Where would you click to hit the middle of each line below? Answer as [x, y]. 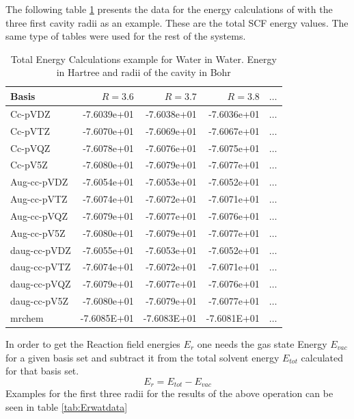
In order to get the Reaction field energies [93, 344]
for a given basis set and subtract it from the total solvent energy [142, 357]
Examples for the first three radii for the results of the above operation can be [169, 393]
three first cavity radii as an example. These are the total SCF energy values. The [177, 22]
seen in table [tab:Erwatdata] [67, 406]
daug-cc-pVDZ [41, 250]
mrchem [27, 317]
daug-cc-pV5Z [40, 301]
